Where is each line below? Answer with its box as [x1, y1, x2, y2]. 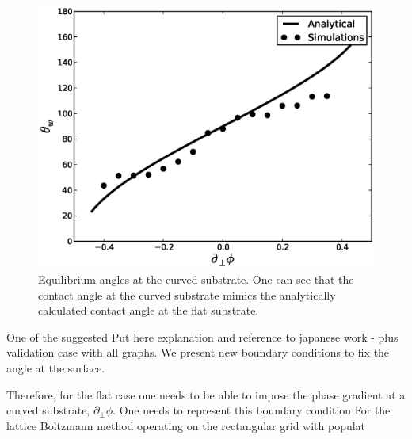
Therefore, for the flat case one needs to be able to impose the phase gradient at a [6, 386, 406, 403]
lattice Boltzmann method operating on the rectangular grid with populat [6, 417, 366, 433]
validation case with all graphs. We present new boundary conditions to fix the [6, 344, 390, 361]
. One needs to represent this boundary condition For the [113, 402, 391, 418]
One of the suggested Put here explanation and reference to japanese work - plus [6, 328, 399, 345]
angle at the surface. [6, 359, 105, 376]
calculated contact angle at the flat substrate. [38, 302, 259, 319]
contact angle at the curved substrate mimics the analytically [38, 286, 336, 303]
